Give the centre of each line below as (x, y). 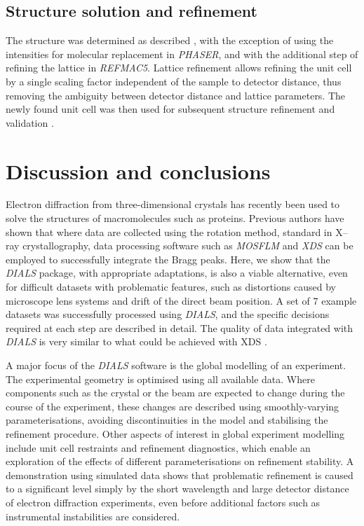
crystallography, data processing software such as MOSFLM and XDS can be (188, 245)
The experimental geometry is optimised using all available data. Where (160, 379)
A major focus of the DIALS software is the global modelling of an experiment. (176, 365)
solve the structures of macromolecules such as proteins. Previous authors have (175, 218)
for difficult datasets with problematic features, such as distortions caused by (171, 287)
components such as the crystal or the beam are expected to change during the (175, 393)
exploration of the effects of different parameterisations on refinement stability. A (180, 461)
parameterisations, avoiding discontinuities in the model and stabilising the (167, 420)
